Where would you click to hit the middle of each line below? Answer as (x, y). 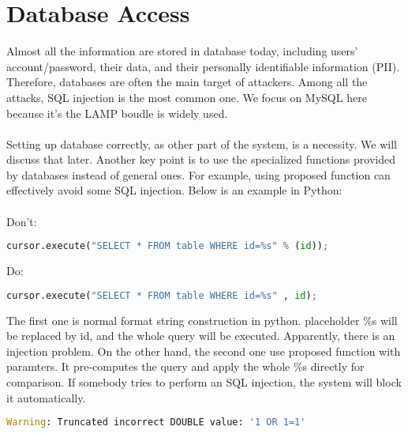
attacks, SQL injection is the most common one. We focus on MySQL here (187, 97)
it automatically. (46, 397)
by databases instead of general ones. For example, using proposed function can (198, 174)
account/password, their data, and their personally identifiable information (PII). (203, 66)
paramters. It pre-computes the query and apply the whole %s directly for (185, 366)
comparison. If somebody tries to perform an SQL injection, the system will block (204, 381)
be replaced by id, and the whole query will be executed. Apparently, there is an (201, 336)
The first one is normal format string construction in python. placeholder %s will (202, 320)
